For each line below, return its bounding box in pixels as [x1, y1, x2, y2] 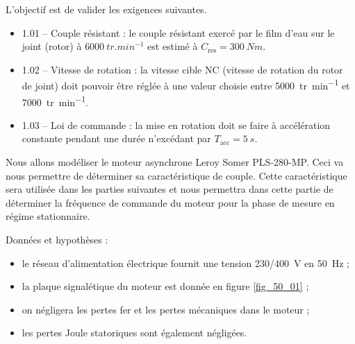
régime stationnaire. [6, 209, 90, 223]
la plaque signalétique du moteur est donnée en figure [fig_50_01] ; [22, 279, 309, 293]
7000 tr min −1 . [22, 92, 88, 109]
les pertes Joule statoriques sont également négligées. [22, 325, 247, 340]
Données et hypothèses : [6, 232, 108, 247]
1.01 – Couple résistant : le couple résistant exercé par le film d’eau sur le [22, 25, 335, 40]
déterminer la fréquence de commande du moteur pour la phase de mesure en [6, 195, 335, 209]
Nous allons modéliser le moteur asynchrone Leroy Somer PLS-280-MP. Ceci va [6, 155, 344, 169]
